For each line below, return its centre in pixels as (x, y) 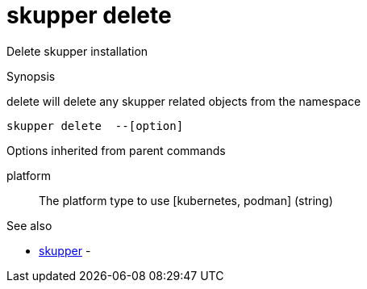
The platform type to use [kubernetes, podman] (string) (186, 200)
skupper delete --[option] (95, 126)
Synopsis (31, 76)
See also (29, 225)
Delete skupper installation (77, 51)
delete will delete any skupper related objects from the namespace (184, 101)
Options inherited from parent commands (116, 150)
